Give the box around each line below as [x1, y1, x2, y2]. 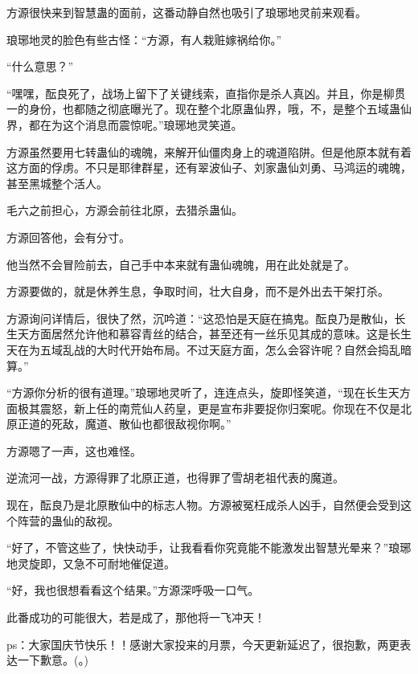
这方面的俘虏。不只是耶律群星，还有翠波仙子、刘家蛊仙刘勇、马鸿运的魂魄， [6, 159, 412, 176]
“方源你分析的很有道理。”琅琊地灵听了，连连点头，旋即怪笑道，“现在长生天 [6, 384, 400, 401]
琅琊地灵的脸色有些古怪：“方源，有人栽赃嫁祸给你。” [6, 31, 282, 47]
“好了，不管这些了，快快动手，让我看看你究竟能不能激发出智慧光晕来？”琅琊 [6, 539, 412, 556]
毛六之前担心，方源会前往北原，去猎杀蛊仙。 [6, 202, 243, 219]
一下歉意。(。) [17, 652, 88, 668]
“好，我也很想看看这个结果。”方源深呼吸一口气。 [6, 582, 260, 598]
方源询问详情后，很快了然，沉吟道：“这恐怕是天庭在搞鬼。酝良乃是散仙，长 [6, 309, 406, 326]
